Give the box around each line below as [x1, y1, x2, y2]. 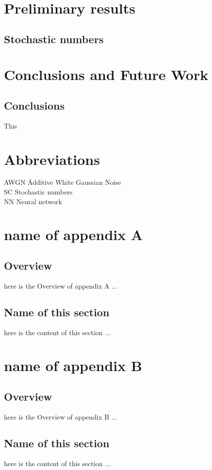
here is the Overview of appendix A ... [4, 280, 117, 291]
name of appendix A [4, 225, 143, 244]
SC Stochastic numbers [4, 187, 73, 197]
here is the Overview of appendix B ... [4, 411, 117, 421]
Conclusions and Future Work [4, 65, 209, 84]
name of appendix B [4, 356, 142, 375]
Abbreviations [4, 149, 100, 169]
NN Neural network [4, 196, 62, 206]
